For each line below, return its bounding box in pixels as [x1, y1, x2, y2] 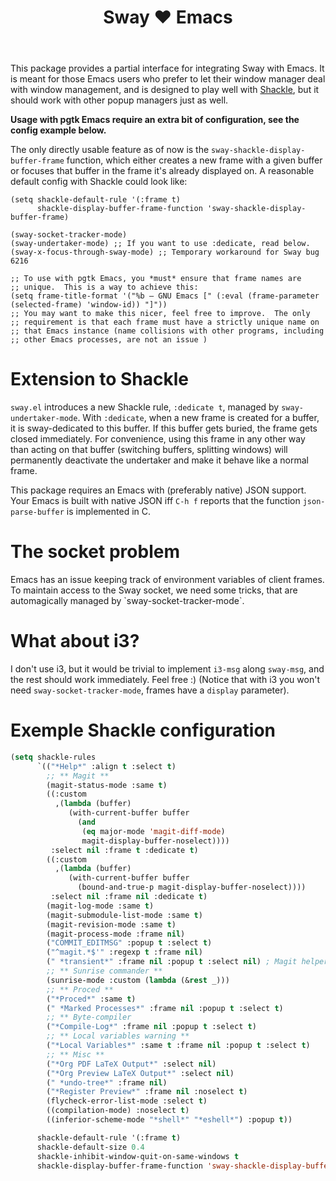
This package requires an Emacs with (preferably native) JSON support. [10, 484, 307, 496]
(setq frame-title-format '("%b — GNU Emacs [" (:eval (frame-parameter [10, 291, 320, 301]
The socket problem [10, 541, 180, 563]
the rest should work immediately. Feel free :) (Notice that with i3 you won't [10, 674, 320, 685]
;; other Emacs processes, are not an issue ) [10, 335, 208, 345]
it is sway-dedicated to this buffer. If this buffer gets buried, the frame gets [10, 422, 318, 435]
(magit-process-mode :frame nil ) [46, 929, 186, 939]
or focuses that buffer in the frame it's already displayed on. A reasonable [10, 165, 315, 177]
